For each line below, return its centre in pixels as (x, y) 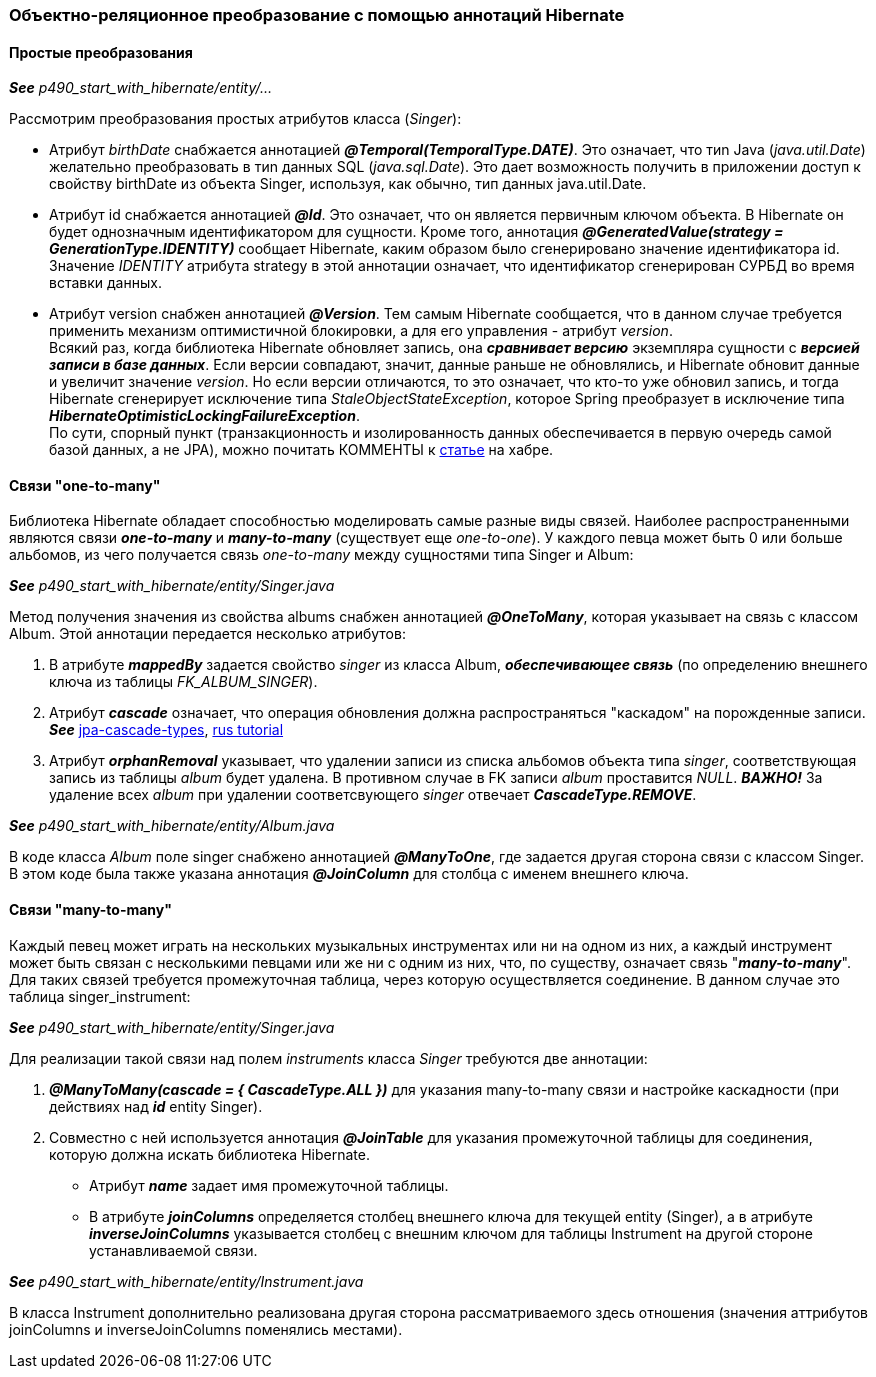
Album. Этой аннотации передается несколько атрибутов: (207, 634)
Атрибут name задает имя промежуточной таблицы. (269, 1185)
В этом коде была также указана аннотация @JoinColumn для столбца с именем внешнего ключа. (349, 874)
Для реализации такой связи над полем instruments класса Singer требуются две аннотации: (328, 1058)
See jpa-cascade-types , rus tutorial (166, 730)
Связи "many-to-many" (91, 910)
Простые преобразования (101, 52)
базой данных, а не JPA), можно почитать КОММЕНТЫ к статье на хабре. (301, 450)
